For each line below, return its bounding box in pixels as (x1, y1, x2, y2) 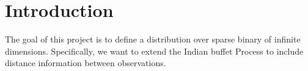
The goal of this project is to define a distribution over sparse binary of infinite (5, 33, 301, 46)
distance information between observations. (5, 56, 166, 69)
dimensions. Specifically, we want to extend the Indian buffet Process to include (5, 44, 304, 57)
